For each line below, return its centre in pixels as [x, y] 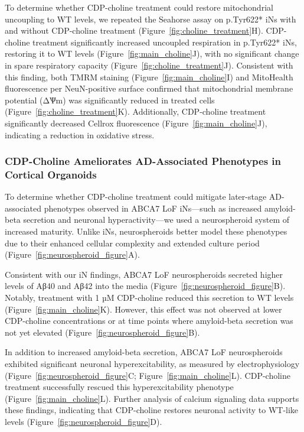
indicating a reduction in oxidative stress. [80, 134]
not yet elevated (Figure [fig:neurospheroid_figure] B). [102, 332]
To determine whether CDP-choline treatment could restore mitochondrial [139, 7]
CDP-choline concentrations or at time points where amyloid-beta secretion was [149, 321]
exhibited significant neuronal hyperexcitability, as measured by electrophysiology [152, 363]
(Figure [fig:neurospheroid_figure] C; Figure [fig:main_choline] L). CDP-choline [148, 375]
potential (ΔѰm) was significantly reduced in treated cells [110, 100]
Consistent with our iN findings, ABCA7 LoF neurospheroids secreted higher [144, 274]
